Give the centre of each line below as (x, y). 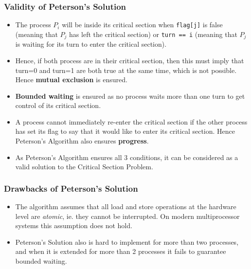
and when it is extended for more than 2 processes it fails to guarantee (121, 251)
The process (33, 25)
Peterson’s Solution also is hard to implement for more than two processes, (127, 242)
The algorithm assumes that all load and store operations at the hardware (126, 206)
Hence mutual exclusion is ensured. (71, 80)
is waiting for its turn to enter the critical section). (91, 44)
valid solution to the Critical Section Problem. (84, 167)
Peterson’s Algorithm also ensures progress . (82, 141)
